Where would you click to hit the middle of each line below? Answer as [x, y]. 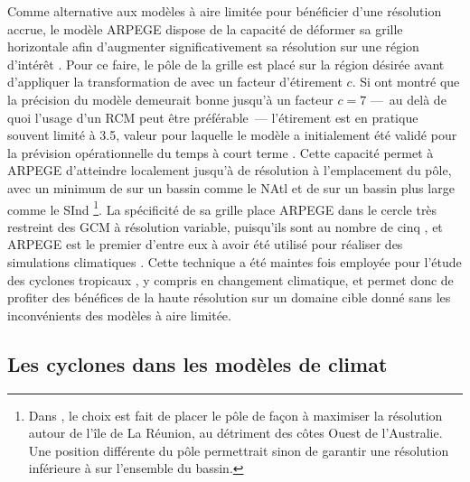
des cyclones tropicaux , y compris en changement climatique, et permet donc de [230, 279]
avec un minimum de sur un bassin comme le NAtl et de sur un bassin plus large [231, 187]
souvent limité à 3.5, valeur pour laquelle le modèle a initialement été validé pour [232, 135]
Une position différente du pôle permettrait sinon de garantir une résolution [239, 450]
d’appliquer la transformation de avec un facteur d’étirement [175, 82]
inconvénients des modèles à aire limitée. [119, 315]
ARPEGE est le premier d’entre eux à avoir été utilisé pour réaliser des [205, 244]
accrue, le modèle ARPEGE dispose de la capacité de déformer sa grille [205, 28]
